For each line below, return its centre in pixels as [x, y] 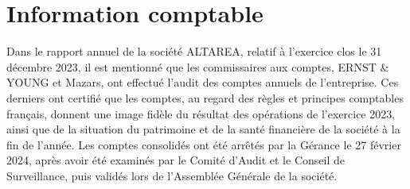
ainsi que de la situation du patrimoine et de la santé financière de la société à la [203, 129]
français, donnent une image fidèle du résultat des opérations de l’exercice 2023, [201, 113]
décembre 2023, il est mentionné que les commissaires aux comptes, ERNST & [198, 66]
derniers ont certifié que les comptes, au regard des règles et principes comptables [205, 97]
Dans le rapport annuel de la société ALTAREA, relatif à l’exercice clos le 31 [194, 51]
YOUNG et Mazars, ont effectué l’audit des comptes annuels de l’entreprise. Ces [203, 82]
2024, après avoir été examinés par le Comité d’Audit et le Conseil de [176, 160]
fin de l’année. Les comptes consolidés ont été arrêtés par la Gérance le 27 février [204, 144]
